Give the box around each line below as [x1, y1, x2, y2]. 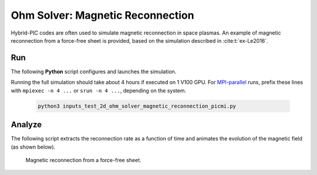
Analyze [11, 120, 42, 130]
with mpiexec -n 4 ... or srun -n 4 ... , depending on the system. [11, 87, 187, 94]
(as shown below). [11, 143, 56, 150]
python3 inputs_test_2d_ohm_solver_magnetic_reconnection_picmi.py [38, 102, 237, 109]
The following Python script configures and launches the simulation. [11, 68, 177, 75]
